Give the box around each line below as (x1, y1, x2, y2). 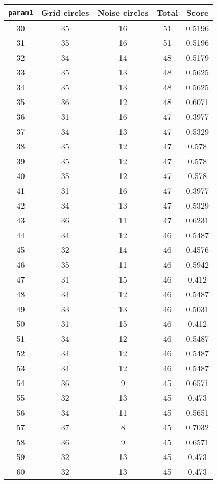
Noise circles (97, 7, 149, 18)
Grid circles (41, 7, 89, 18)
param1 (8, 8, 34, 17)
